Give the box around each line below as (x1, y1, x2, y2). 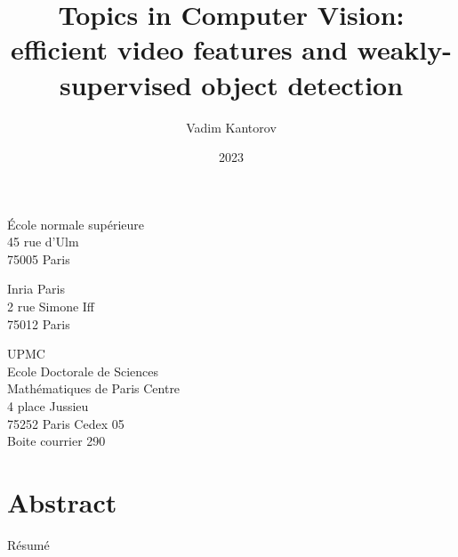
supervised (59, 66, 192, 102)
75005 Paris (7, 249, 70, 268)
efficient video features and (11, 31, 348, 68)
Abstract (7, 484, 117, 520)
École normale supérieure (7, 214, 144, 233)
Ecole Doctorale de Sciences (7, 361, 159, 380)
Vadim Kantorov (186, 117, 277, 136)
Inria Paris (7, 279, 65, 298)
